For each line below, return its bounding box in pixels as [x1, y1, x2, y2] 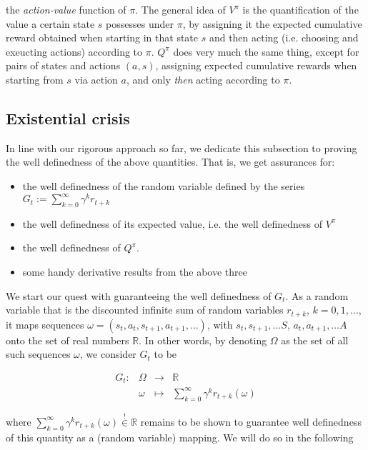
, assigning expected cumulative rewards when [155, 58, 357, 73]
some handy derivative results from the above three [22, 264, 247, 279]
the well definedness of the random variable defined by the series [22, 178, 305, 193]
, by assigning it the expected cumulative [182, 16, 362, 31]
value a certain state [6, 16, 95, 31]
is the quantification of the [242, 2, 359, 16]
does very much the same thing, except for [173, 44, 359, 59]
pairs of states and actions [6, 58, 121, 73]
